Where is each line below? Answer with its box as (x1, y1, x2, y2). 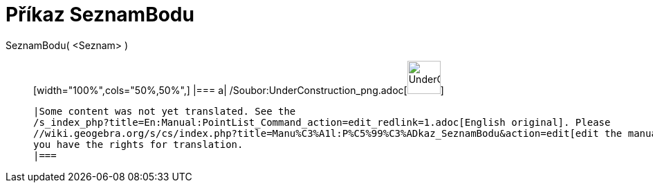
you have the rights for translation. (33, 138, 243, 150)
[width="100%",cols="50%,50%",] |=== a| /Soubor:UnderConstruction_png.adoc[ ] (33, 84, 444, 96)
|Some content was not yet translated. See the (33, 105, 296, 117)
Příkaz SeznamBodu (6, 3, 194, 26)
